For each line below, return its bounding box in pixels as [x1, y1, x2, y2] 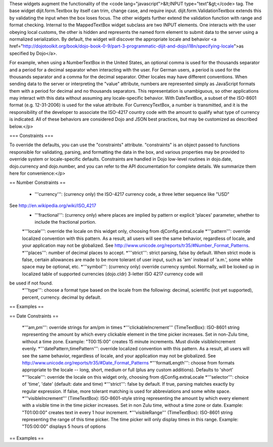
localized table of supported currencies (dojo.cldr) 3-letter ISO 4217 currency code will [22, 271, 203, 277]
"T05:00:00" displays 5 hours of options [22, 423, 106, 430]
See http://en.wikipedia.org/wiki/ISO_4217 [9, 202, 97, 209]
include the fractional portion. [34, 219, 97, 225]
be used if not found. [9, 280, 53, 286]
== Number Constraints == [9, 180, 66, 186]
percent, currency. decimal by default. [22, 294, 102, 300]
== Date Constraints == [9, 313, 59, 319]
